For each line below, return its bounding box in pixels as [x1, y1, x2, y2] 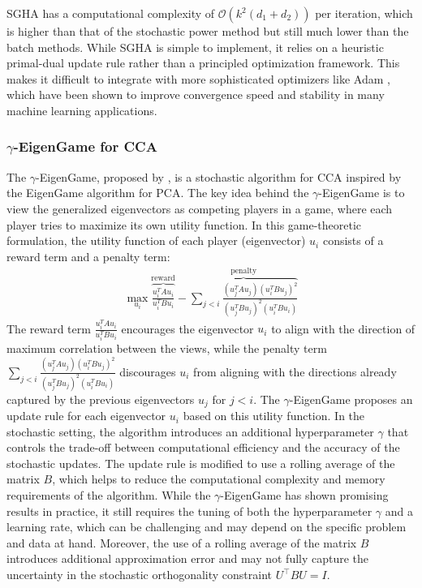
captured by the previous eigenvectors [6, 390, 195, 407]
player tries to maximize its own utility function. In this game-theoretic [6, 216, 362, 233]
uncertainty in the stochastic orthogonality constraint [6, 566, 273, 583]
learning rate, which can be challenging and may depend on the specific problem [6, 518, 407, 535]
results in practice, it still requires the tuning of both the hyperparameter [6, 502, 372, 519]
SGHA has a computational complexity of [6, 5, 215, 21]
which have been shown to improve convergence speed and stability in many [6, 86, 385, 103]
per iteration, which [315, 5, 413, 21]
